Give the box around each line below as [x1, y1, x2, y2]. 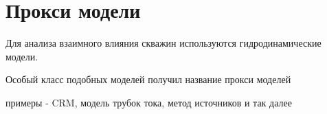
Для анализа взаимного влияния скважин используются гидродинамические [5, 36, 322, 50]
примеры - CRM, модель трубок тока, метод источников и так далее [5, 95, 292, 109]
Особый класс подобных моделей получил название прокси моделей [5, 72, 291, 87]
